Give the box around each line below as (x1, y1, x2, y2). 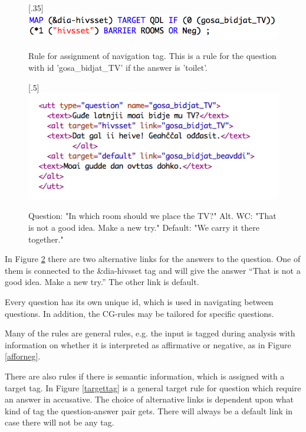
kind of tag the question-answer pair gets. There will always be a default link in (5, 404, 293, 417)
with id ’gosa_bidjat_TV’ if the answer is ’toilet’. (28, 61, 208, 74)
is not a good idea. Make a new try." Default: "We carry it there (28, 221, 260, 234)
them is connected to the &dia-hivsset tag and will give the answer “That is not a (5, 264, 301, 276)
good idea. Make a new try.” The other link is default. (5, 276, 199, 288)
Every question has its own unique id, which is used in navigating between (5, 296, 274, 308)
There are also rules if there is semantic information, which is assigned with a (5, 370, 285, 382)
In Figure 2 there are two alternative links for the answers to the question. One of (5, 253, 301, 265)
